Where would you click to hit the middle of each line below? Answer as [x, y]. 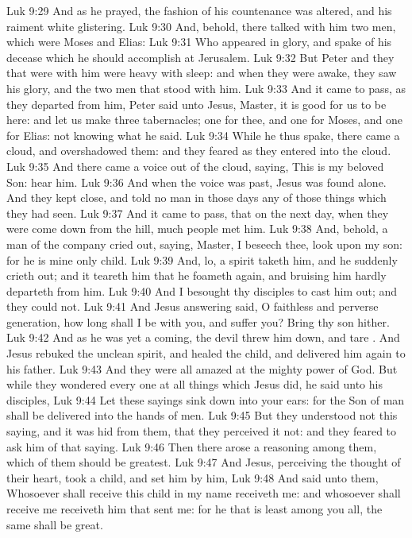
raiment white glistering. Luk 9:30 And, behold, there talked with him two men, [201, 26]
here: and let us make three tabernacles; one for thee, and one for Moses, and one [205, 120]
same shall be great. [55, 524]
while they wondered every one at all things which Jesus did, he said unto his [194, 384]
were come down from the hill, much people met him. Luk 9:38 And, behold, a [197, 228]
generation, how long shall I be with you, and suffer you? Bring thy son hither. [198, 321]
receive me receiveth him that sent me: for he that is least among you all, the [194, 509]
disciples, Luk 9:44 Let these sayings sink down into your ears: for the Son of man [206, 399]
